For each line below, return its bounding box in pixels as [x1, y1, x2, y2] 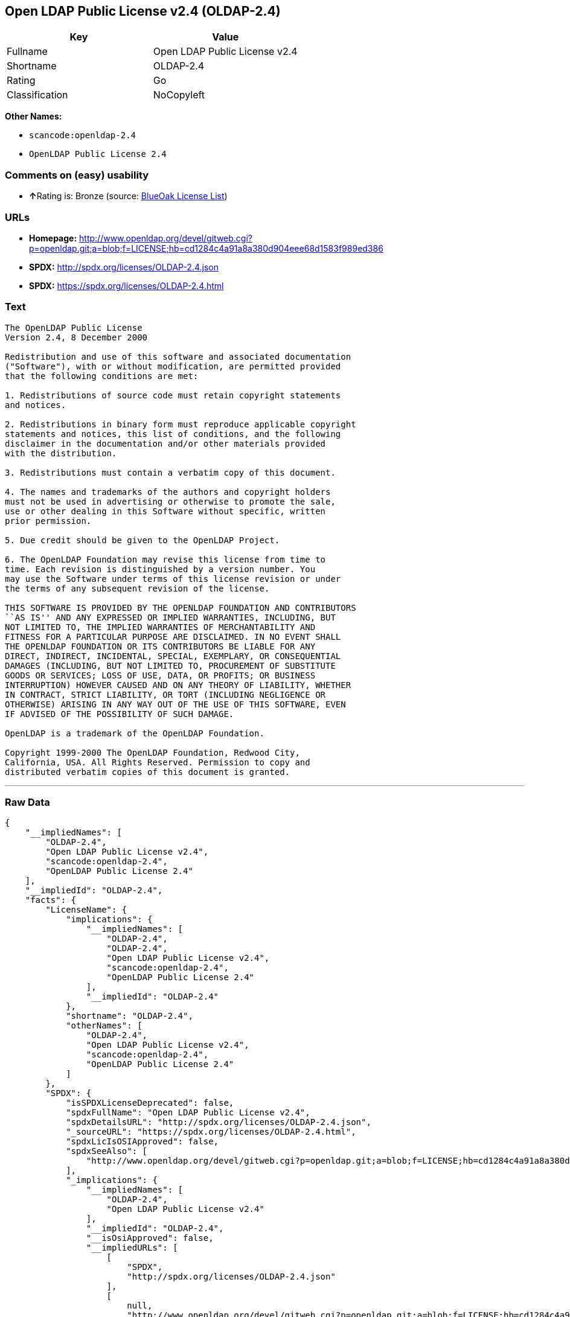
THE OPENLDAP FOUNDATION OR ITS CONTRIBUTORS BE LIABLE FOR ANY [5, 641, 316, 651]
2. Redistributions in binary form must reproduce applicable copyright [5, 419, 356, 429]
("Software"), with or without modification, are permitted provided [5, 361, 341, 371]
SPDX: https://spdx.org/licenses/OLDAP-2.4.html [29, 280, 224, 291]
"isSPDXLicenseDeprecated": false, [66, 1098, 234, 1108]
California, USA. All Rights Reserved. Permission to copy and [5, 757, 310, 767]
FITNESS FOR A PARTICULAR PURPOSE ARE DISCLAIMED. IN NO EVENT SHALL [5, 631, 341, 642]
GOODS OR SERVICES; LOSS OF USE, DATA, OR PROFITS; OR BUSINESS [5, 670, 316, 680]
